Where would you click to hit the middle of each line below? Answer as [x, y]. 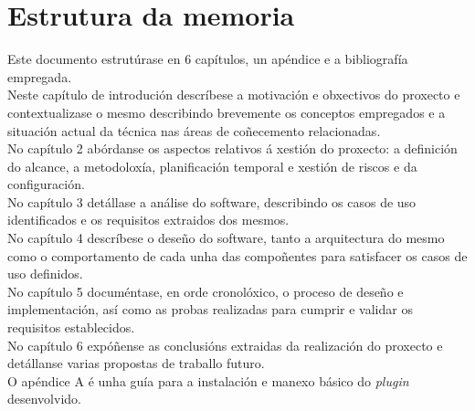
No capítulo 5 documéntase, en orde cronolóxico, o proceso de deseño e [206, 291]
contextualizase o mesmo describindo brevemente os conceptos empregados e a [227, 112]
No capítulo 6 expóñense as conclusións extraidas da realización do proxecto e [225, 345]
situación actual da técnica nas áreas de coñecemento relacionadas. [194, 130]
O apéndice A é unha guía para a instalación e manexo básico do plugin [208, 380]
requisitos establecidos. [71, 327]
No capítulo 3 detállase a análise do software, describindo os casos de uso [212, 201]
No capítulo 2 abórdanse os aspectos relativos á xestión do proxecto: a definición [232, 148]
